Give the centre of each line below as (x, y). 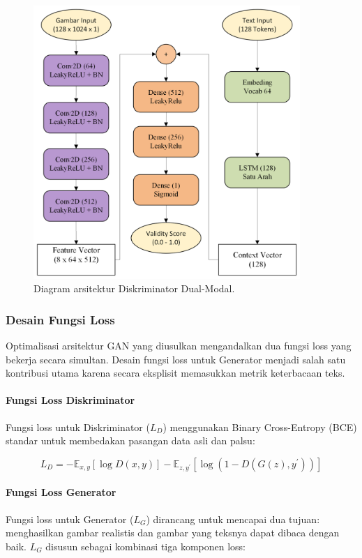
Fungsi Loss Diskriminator (70, 400)
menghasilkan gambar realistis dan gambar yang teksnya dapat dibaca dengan (173, 533)
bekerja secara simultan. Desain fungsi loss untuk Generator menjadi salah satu (176, 359)
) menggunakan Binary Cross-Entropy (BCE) (260, 427)
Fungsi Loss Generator (61, 492)
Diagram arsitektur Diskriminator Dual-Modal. (134, 288)
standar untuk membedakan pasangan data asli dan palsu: (130, 440)
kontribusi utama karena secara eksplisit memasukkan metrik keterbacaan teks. (175, 373)
